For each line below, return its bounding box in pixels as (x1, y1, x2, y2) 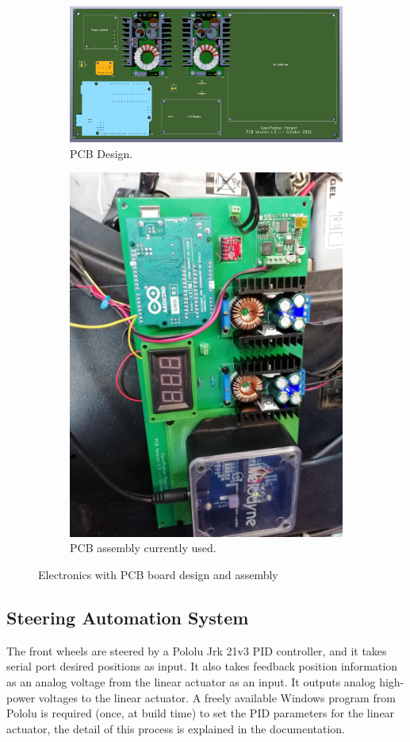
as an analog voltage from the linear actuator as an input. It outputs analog (6, 674, 376, 690)
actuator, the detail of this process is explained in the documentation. (6, 720, 346, 736)
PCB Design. (70, 145, 133, 161)
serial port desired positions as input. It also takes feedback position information (6, 658, 398, 674)
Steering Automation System (6, 605, 249, 629)
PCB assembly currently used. (70, 539, 216, 556)
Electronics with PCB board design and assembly (38, 566, 278, 583)
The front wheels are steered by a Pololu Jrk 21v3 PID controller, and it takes (6, 642, 387, 659)
